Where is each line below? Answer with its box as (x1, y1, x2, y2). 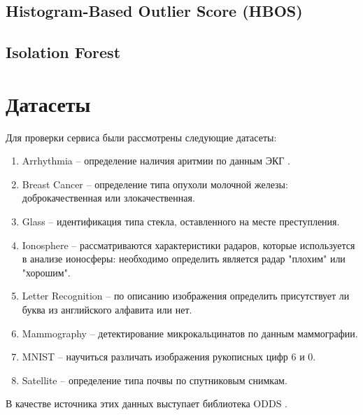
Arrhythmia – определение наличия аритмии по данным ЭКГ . (22, 153, 291, 168)
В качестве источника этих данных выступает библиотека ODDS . (6, 396, 288, 411)
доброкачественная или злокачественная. (22, 190, 195, 205)
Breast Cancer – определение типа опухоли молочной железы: (22, 176, 288, 191)
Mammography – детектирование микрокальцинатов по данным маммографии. (22, 325, 358, 340)
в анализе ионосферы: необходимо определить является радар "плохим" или (22, 251, 346, 266)
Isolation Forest (6, 41, 121, 63)
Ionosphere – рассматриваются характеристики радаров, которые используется (22, 237, 355, 252)
